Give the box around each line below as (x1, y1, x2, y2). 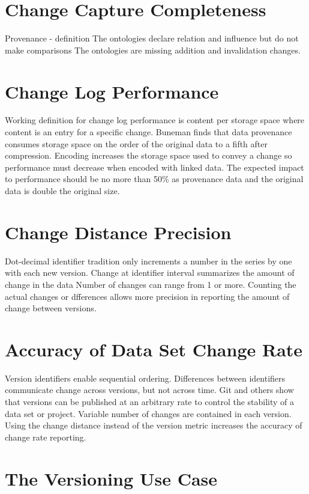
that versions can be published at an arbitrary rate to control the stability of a (5, 395, 295, 407)
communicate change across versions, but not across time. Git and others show (5, 383, 294, 396)
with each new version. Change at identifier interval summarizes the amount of (5, 266, 295, 279)
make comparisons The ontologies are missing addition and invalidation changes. (5, 43, 301, 56)
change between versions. (5, 302, 97, 314)
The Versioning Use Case (5, 466, 218, 490)
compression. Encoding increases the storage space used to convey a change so (5, 149, 292, 162)
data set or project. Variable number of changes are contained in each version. (5, 407, 292, 419)
